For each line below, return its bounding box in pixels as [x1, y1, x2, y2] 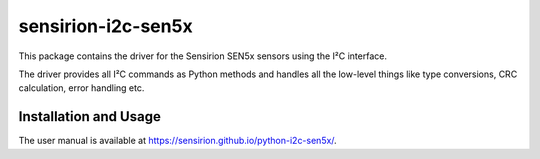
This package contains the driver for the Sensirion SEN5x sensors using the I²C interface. [18, 50, 387, 62]
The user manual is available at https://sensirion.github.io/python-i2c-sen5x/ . [18, 135, 337, 147]
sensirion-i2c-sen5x [18, 15, 194, 37]
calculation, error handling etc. [18, 82, 145, 94]
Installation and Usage [18, 108, 162, 125]
